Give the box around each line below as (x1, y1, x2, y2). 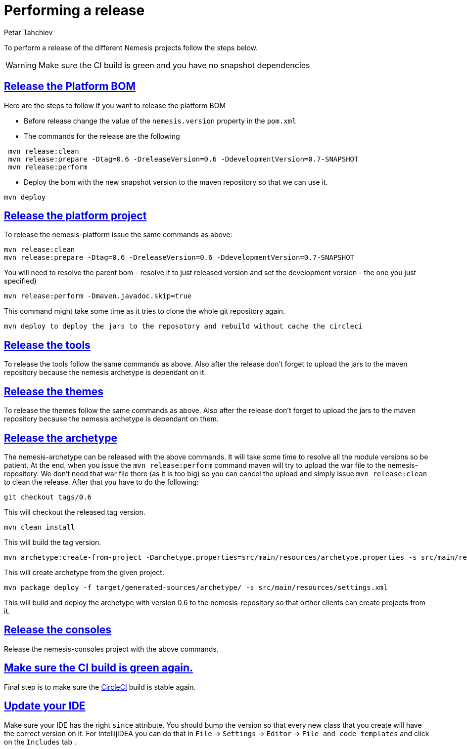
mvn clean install (4, 523, 75, 531)
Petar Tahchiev (4, 28, 53, 37)
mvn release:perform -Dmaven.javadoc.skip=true (4, 292, 192, 300)
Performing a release (4, 2, 145, 19)
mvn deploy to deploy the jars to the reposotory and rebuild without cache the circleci (4, 322, 363, 331)
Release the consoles (4, 624, 112, 636)
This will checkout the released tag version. (4, 507, 145, 516)
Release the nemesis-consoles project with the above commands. (4, 644, 219, 653)
